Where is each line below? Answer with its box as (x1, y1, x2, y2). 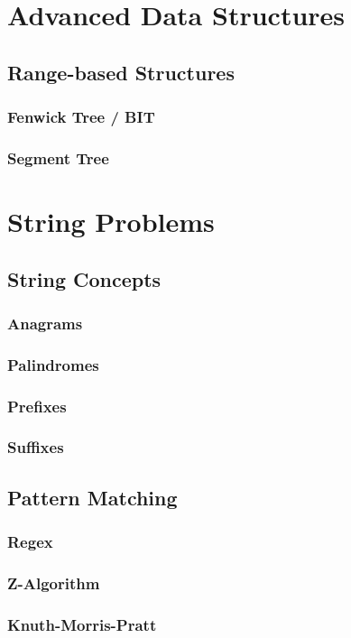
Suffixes (7, 436, 64, 458)
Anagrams (7, 311, 83, 334)
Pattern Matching (7, 483, 178, 511)
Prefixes (7, 394, 67, 417)
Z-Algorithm (7, 571, 100, 594)
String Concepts (7, 264, 162, 292)
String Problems (7, 203, 215, 240)
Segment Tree (7, 146, 109, 169)
